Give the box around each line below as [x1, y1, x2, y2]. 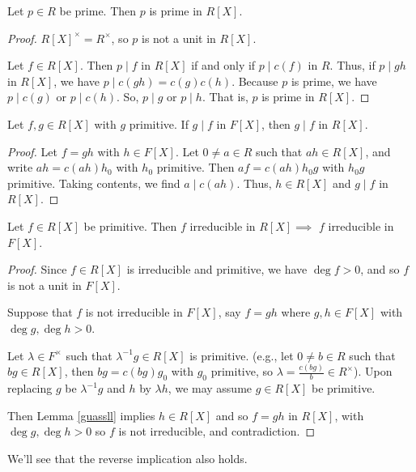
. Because [231, 72, 278, 89]
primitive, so [210, 363, 274, 380]
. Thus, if [329, 57, 376, 74]
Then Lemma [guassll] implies [7, 406, 155, 423]
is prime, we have [291, 72, 377, 89]
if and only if [191, 57, 256, 74]
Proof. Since [7, 261, 67, 278]
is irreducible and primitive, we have [126, 261, 308, 278]
